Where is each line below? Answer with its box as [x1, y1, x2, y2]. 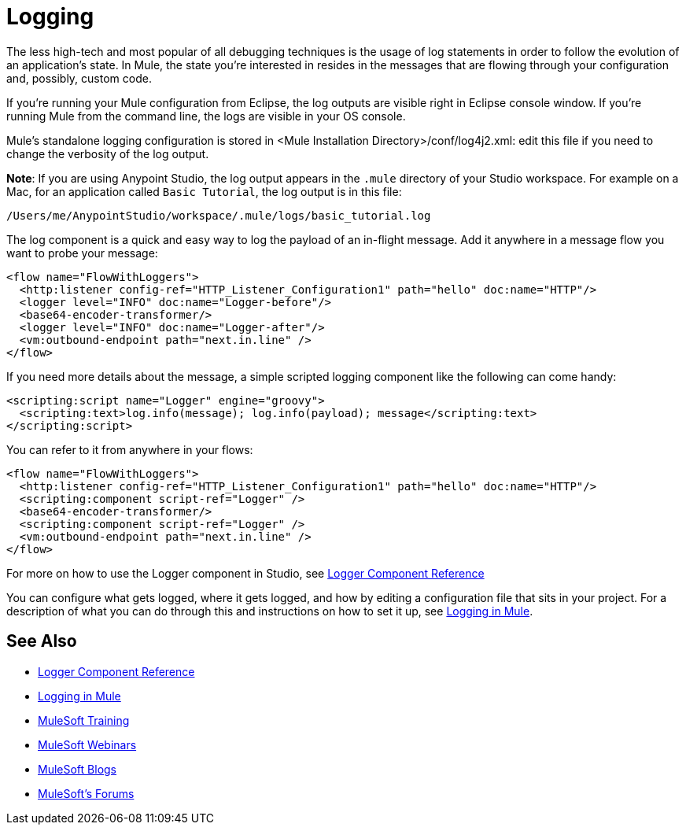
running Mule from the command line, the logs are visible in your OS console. [6, 109, 406, 123]
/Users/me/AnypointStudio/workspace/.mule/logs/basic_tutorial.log [6, 209, 431, 222]
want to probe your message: [6, 246, 158, 260]
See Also [6, 631, 77, 652]
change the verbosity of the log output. [6, 146, 209, 161]
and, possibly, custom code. [6, 71, 152, 85]
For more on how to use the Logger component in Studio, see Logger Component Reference [6, 566, 485, 580]
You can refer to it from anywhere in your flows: [6, 442, 253, 456]
